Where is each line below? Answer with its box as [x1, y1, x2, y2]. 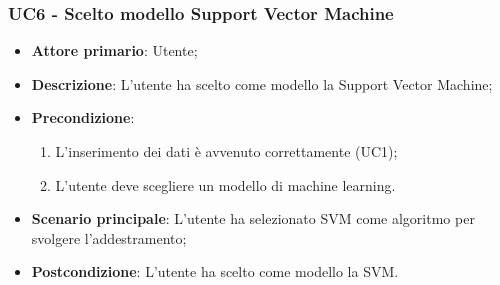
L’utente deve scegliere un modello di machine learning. [55, 174, 396, 195]
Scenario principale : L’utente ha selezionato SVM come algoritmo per [31, 208, 475, 229]
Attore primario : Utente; [31, 40, 198, 61]
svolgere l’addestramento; [31, 227, 187, 248]
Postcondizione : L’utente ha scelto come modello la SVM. [31, 261, 399, 282]
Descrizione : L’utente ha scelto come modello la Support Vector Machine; [31, 73, 493, 94]
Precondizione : [31, 107, 135, 128]
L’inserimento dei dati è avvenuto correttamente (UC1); [55, 141, 398, 161]
